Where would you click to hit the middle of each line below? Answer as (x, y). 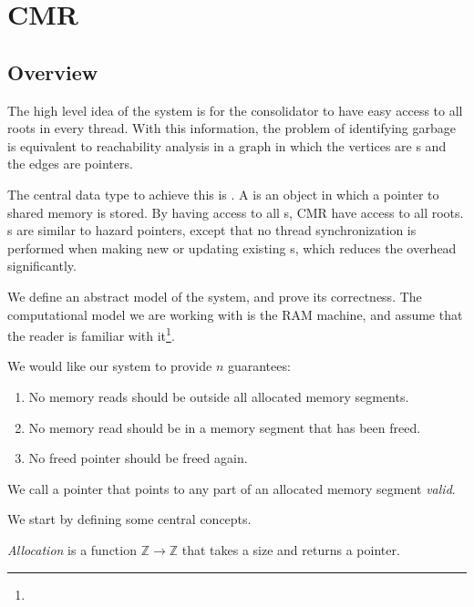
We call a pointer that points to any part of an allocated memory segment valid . (232, 488)
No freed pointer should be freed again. (138, 458)
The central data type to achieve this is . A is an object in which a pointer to (223, 194)
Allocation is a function (72, 549)
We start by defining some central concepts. (129, 519)
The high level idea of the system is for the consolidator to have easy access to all (235, 110)
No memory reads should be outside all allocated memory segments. (219, 396)
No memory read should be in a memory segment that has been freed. (225, 427)
